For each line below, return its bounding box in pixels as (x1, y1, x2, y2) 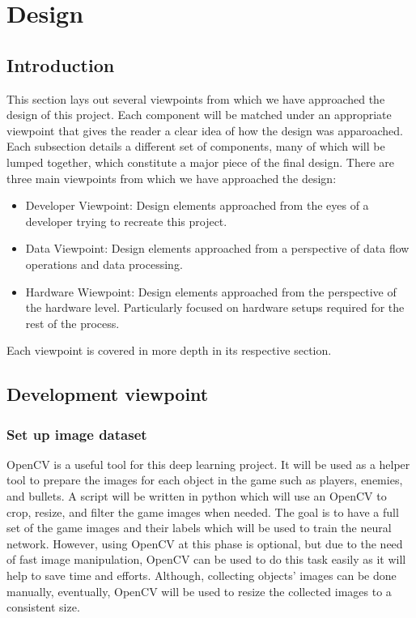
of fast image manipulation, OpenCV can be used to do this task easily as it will (6, 551, 406, 568)
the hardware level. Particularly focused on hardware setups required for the (25, 299, 405, 316)
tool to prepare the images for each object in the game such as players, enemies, (6, 471, 403, 488)
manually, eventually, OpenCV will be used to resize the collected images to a (6, 582, 392, 599)
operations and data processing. (25, 255, 183, 272)
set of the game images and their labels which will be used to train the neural (6, 519, 392, 536)
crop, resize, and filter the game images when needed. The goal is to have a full (6, 503, 399, 520)
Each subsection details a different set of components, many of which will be (6, 138, 385, 155)
